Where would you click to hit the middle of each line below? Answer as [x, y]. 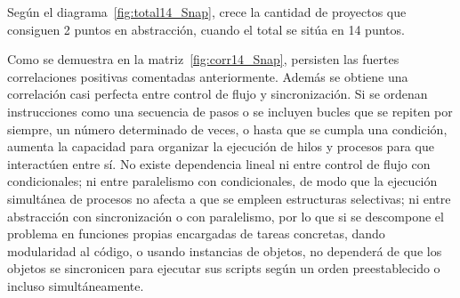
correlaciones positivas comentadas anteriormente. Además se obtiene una [208, 76]
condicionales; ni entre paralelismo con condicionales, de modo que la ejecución [222, 181]
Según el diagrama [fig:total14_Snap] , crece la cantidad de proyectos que [207, 12]
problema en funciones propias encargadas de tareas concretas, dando [196, 234]
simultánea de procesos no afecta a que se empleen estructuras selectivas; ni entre [229, 198]
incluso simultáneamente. [76, 285]
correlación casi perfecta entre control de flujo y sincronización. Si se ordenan [218, 94]
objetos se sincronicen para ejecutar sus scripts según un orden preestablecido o [224, 268]
